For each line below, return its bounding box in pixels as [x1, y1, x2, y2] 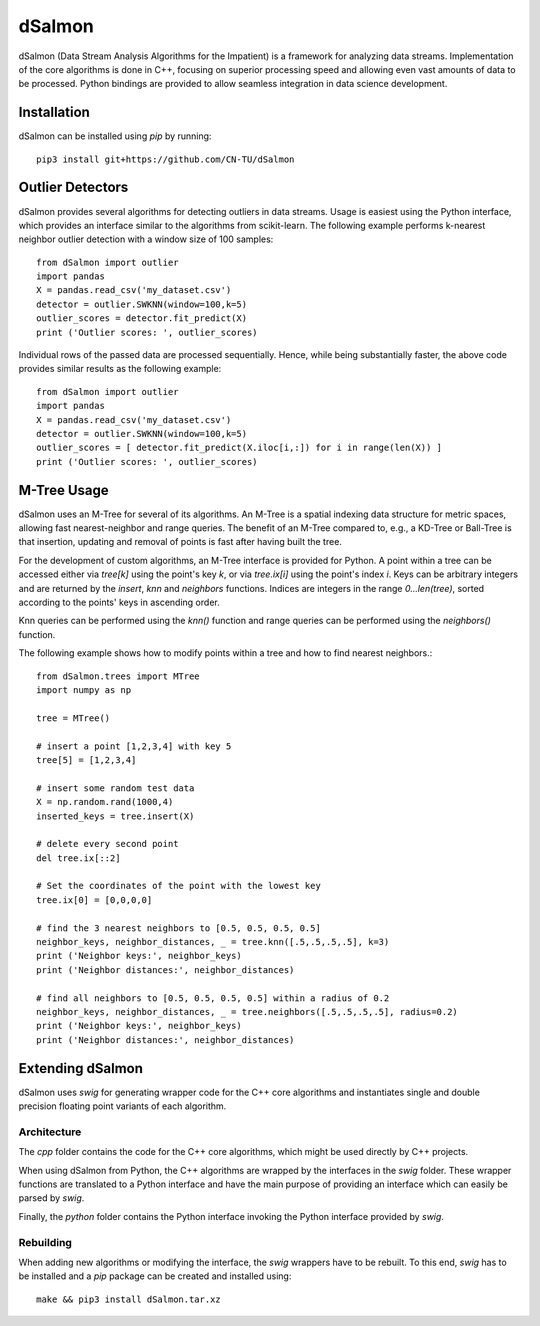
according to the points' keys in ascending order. [18, 596, 220, 609]
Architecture [18, 1125, 82, 1139]
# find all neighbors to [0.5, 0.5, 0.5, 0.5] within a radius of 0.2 [36, 992, 390, 1004]
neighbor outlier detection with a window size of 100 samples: [18, 233, 274, 245]
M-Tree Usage [18, 481, 109, 499]
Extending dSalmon [18, 1060, 144, 1077]
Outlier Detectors [18, 179, 129, 196]
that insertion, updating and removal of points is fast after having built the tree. [18, 536, 342, 548]
